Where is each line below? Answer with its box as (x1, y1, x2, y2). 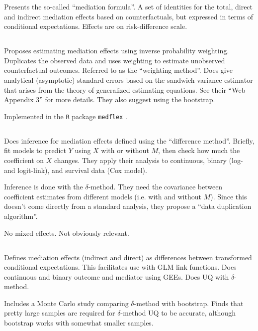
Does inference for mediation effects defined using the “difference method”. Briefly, (4, 135, 255, 146)
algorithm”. (4, 210, 38, 221)
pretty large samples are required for (4, 308, 115, 318)
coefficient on (4, 155, 44, 165)
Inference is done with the (4, 181, 83, 192)
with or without (101, 145, 149, 156)
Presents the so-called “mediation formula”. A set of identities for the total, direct (4, 1, 253, 11)
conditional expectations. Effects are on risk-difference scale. (4, 21, 187, 31)
